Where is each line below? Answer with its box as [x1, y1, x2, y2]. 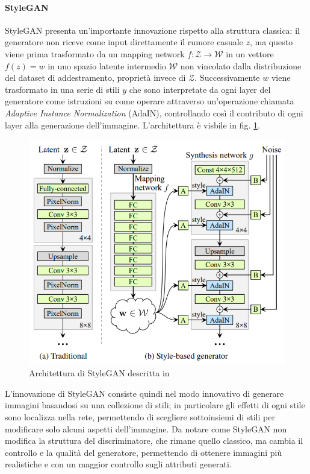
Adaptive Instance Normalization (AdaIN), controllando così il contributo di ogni [5, 106, 303, 119]
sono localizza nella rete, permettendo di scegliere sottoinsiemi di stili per [5, 410, 275, 423]
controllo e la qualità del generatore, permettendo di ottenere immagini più [5, 446, 282, 458]
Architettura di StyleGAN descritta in [29, 367, 170, 379]
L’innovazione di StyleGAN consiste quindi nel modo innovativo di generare [5, 387, 284, 399]
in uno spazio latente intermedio [48, 59, 167, 72]
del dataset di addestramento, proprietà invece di [5, 71, 186, 84]
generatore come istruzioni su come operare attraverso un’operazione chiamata [5, 95, 294, 107]
